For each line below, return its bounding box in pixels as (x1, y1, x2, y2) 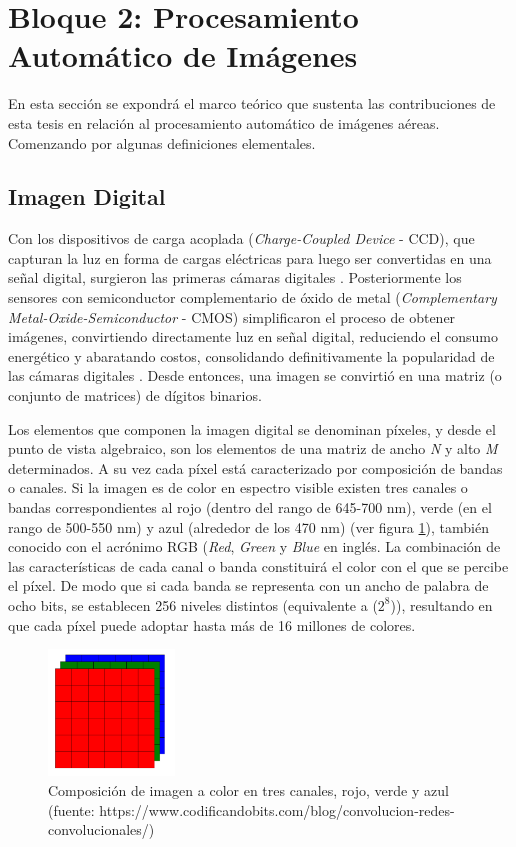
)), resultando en (390, 594, 493, 615)
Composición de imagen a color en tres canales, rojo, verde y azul (48, 779, 449, 800)
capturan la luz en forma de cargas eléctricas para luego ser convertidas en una (8, 247, 492, 268)
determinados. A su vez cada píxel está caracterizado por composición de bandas (8, 457, 503, 478)
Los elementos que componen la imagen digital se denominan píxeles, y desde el (8, 418, 496, 439)
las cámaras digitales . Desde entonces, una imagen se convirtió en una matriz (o (8, 365, 502, 386)
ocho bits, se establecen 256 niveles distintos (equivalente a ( (8, 594, 378, 615)
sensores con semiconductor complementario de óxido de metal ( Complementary (8, 287, 497, 308)
